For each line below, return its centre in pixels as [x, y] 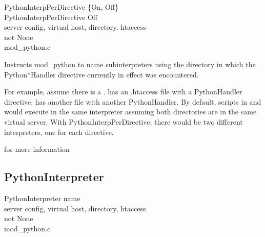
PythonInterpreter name [42, 198]
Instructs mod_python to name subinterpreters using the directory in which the [130, 64]
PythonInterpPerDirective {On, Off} [62, 7]
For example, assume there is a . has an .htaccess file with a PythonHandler [123, 92]
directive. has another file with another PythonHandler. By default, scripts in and [133, 101]
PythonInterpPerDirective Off [51, 17]
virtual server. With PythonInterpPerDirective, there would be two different [124, 121]
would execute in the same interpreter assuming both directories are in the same [130, 112]
